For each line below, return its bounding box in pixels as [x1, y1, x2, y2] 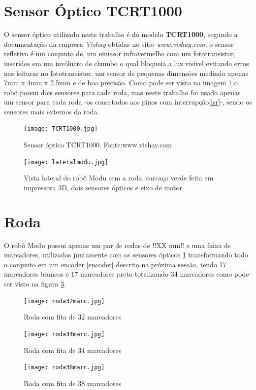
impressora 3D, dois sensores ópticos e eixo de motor [24, 182, 183, 192]
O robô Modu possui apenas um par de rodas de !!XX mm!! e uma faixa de [4, 240, 231, 250]
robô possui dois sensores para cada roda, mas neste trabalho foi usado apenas [4, 87, 241, 97]
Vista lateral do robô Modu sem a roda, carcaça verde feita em [24, 173, 214, 183]
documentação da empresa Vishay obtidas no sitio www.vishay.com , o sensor [4, 38, 234, 49]
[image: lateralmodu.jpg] [24, 158, 108, 166]
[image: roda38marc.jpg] [24, 364, 105, 371]
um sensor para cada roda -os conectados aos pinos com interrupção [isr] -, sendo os [4, 97, 252, 107]
